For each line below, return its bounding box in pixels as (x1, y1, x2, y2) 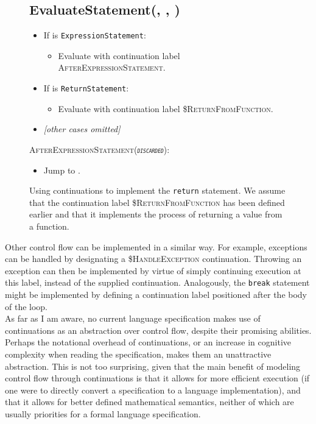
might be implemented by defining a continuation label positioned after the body (5, 288, 307, 301)
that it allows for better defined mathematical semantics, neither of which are (5, 395, 294, 408)
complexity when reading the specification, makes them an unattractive (5, 347, 272, 360)
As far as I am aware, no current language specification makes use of (5, 312, 261, 325)
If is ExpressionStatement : (43, 29, 146, 41)
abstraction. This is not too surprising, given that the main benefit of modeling (5, 359, 301, 372)
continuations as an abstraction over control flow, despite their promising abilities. (5, 323, 312, 336)
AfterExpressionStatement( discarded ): (29, 143, 170, 155)
